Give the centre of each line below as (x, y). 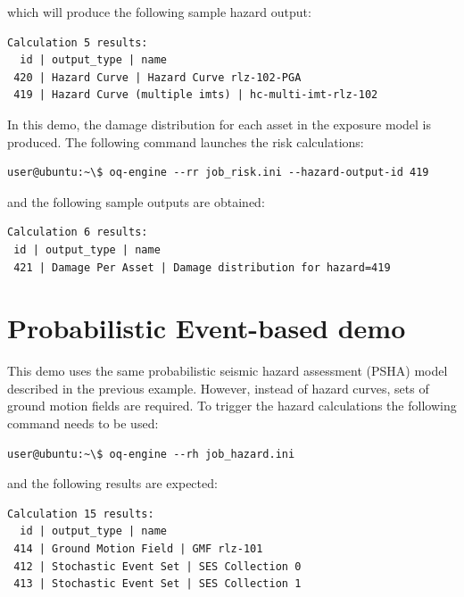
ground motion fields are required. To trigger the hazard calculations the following (232, 406)
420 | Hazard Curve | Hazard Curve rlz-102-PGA (157, 77)
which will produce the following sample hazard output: (159, 12)
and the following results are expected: (112, 483)
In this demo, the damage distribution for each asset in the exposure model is (220, 124)
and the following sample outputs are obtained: (136, 201)
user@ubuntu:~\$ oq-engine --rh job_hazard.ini (151, 454)
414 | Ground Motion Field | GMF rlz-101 (138, 549)
